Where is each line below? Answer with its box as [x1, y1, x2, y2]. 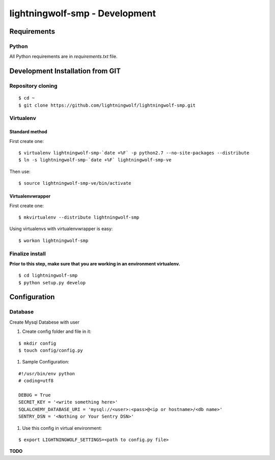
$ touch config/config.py [18, 348, 84, 353]
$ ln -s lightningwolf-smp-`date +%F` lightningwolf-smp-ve [18, 157, 172, 163]
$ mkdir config [18, 340, 57, 346]
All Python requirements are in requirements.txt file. [9, 54, 118, 60]
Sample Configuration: [22, 359, 70, 365]
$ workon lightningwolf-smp [18, 237, 89, 244]
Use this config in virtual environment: [22, 425, 102, 431]
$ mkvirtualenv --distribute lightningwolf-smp [18, 214, 140, 220]
